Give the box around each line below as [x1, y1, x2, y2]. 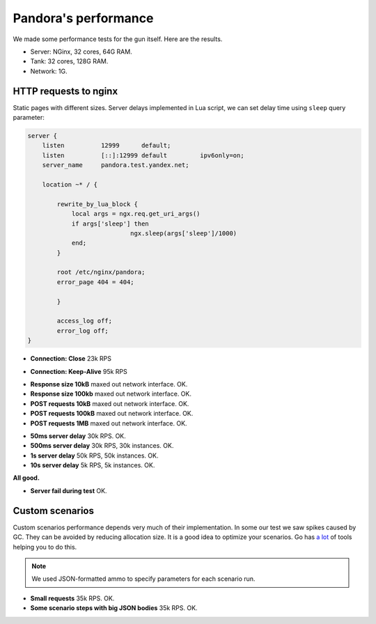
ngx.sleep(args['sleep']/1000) [130, 229, 237, 237]
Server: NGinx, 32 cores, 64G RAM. [30, 47, 132, 56]
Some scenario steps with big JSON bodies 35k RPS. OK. [30, 604, 198, 612]
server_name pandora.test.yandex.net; [42, 161, 189, 169]
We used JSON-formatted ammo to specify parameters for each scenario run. [31, 575, 256, 583]
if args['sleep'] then [71, 219, 149, 228]
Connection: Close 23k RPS [30, 354, 111, 363]
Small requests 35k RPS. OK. [30, 594, 115, 602]
